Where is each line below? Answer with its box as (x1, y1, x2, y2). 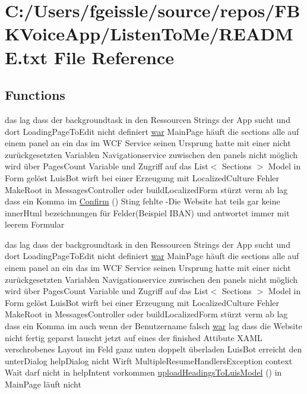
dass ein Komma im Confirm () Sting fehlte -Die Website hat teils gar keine (5, 195, 280, 207)
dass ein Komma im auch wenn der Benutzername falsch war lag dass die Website (5, 320, 302, 332)
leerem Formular (5, 218, 65, 231)
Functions (5, 86, 65, 104)
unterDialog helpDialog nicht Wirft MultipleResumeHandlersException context (5, 354, 293, 367)
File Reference (53, 45, 174, 69)
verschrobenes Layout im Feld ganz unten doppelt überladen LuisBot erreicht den (5, 343, 302, 355)
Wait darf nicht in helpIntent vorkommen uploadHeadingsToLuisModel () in (5, 366, 282, 379)
